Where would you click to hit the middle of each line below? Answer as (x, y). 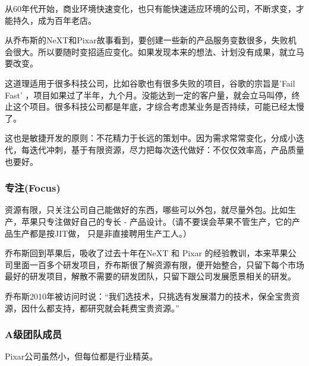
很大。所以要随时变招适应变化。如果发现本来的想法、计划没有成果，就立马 (158, 51)
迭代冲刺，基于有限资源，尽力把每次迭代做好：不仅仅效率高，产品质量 (167, 149)
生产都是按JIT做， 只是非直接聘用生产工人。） (102, 233)
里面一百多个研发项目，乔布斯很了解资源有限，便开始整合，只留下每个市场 (158, 264)
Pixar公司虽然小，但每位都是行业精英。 (81, 356)
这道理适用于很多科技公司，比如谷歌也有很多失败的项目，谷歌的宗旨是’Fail (150, 83)
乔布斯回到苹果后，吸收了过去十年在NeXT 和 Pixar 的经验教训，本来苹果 (146, 253)
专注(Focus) (33, 188)
